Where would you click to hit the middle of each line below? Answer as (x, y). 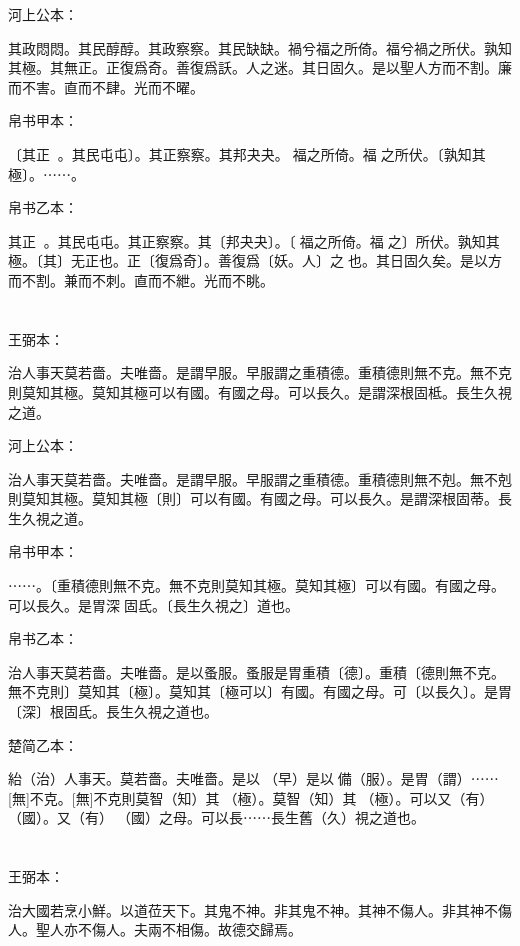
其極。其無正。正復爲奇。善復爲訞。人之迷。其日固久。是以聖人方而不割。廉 (260, 67)
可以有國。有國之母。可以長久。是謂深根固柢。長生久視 (329, 391)
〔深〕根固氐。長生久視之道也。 (113, 711)
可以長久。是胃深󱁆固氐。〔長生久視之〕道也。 (153, 604)
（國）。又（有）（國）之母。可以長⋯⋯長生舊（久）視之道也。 (216, 817)
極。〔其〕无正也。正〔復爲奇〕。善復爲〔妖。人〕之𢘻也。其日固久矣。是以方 (255, 260)
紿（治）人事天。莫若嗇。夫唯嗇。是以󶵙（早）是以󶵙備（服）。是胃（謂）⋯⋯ (253, 778)
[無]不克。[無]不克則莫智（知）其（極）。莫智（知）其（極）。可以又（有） (251, 797)
